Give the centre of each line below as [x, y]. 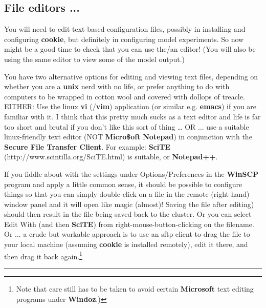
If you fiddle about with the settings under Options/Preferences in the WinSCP [131, 173]
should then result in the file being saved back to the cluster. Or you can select [128, 214]
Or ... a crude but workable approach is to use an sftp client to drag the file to [127, 234]
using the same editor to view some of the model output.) [94, 59]
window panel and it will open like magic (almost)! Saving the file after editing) [129, 204]
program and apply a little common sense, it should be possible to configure [123, 184]
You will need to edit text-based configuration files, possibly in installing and [125, 29]
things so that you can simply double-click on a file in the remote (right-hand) [127, 194]
